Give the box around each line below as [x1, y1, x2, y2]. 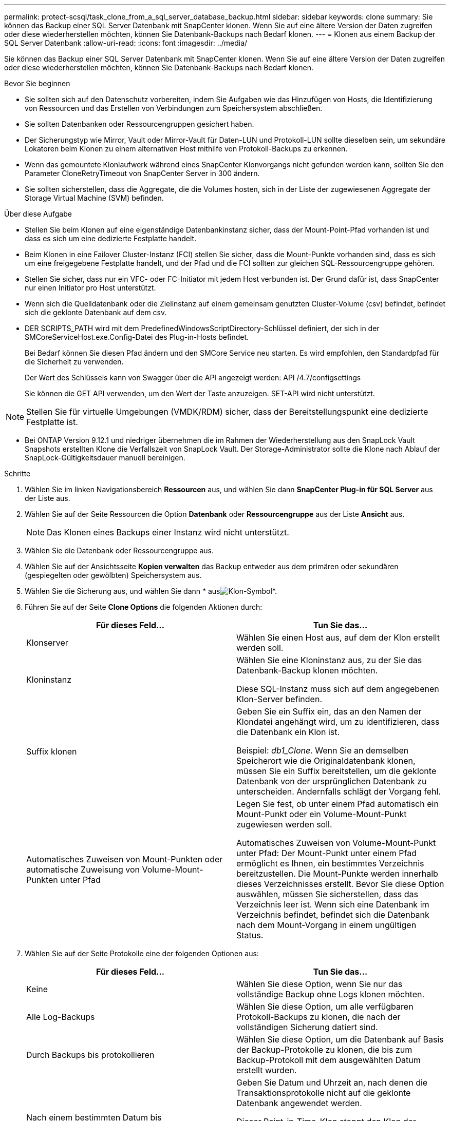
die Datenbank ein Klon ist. [236, 727, 340, 737]
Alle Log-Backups [26, 1012, 95, 1022]
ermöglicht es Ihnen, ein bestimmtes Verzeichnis [236, 858, 424, 868]
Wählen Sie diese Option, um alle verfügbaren [236, 1001, 414, 1012]
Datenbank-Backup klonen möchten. [236, 665, 378, 675]
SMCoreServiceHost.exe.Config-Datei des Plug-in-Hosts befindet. [25, 333, 249, 341]
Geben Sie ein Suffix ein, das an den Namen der [236, 706, 422, 717]
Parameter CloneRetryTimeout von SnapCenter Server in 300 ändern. [25, 169, 260, 178]
